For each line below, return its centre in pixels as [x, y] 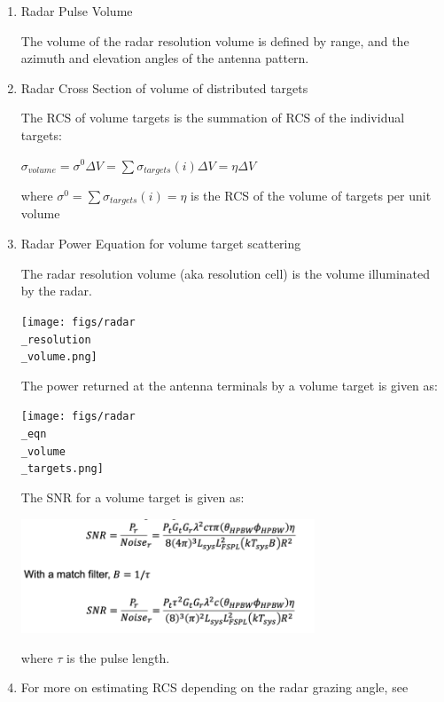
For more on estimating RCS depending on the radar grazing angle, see [214, 687]
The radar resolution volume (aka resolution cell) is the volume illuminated [226, 273]
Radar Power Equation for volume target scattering [161, 244]
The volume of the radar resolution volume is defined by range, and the [215, 40]
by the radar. [57, 291]
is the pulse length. [118, 657]
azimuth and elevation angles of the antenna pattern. [165, 58]
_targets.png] [62, 469]
